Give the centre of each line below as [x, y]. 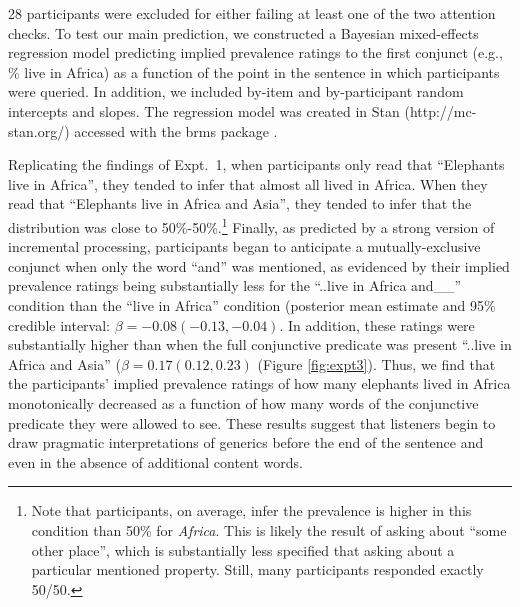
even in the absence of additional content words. [155, 461]
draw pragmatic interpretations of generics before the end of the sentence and [246, 442]
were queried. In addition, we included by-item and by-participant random [236, 91]
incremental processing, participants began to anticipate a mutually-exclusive [244, 246]
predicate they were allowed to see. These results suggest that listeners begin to [252, 422]
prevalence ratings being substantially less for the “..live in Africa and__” [235, 285]
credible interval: [59, 324]
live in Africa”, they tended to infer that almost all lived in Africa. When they [248, 183]
